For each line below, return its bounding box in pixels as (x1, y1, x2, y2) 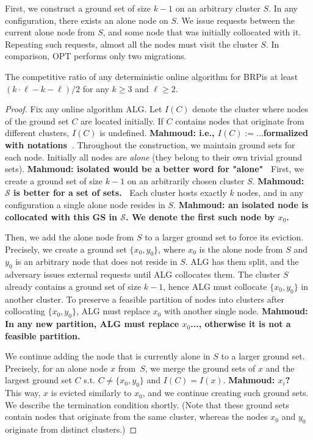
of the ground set (5, 114, 69, 127)
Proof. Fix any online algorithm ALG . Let (5, 103, 162, 115)
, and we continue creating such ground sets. (142, 386, 309, 399)
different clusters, (5, 126, 70, 139)
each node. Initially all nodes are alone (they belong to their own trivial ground (5, 150, 303, 163)
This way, (5, 386, 41, 399)
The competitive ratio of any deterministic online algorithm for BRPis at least (5, 70, 298, 82)
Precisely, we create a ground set (5, 242, 127, 255)
